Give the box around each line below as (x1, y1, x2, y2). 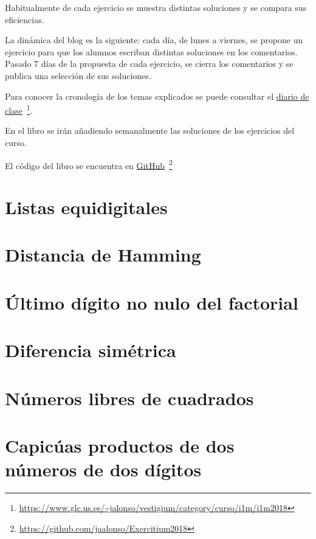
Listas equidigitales (5, 195, 168, 220)
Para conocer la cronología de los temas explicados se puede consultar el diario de (5, 89, 309, 102)
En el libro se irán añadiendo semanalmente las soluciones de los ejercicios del (5, 124, 295, 137)
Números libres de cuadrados (5, 385, 254, 410)
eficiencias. (5, 13, 44, 26)
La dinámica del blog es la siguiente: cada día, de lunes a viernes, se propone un (5, 33, 303, 46)
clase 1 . (5, 102, 33, 116)
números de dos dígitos (5, 457, 202, 482)
